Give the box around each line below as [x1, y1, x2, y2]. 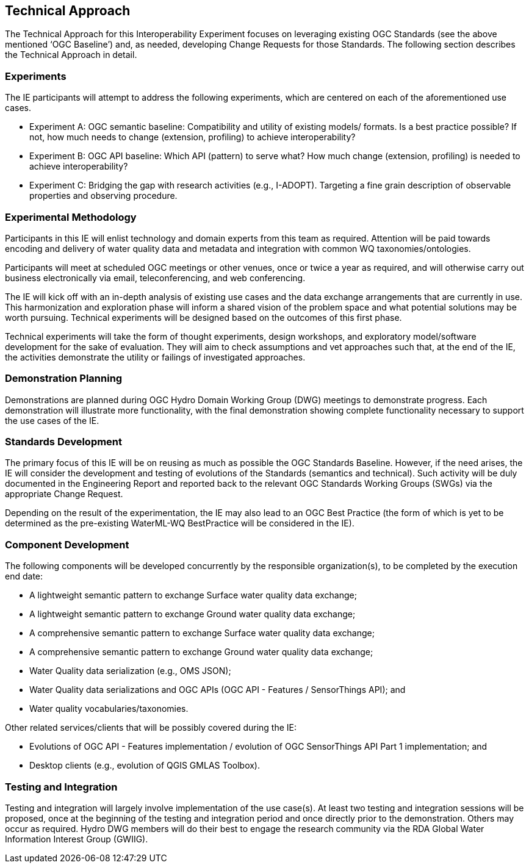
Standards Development [5, 436, 123, 448]
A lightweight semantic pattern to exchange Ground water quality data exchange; [29, 609, 356, 620]
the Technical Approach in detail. [5, 49, 137, 60]
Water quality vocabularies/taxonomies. [29, 703, 189, 714]
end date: [5, 571, 43, 582]
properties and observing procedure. [29, 190, 178, 201]
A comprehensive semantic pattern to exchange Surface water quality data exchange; [29, 628, 375, 639]
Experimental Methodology [5, 210, 137, 223]
